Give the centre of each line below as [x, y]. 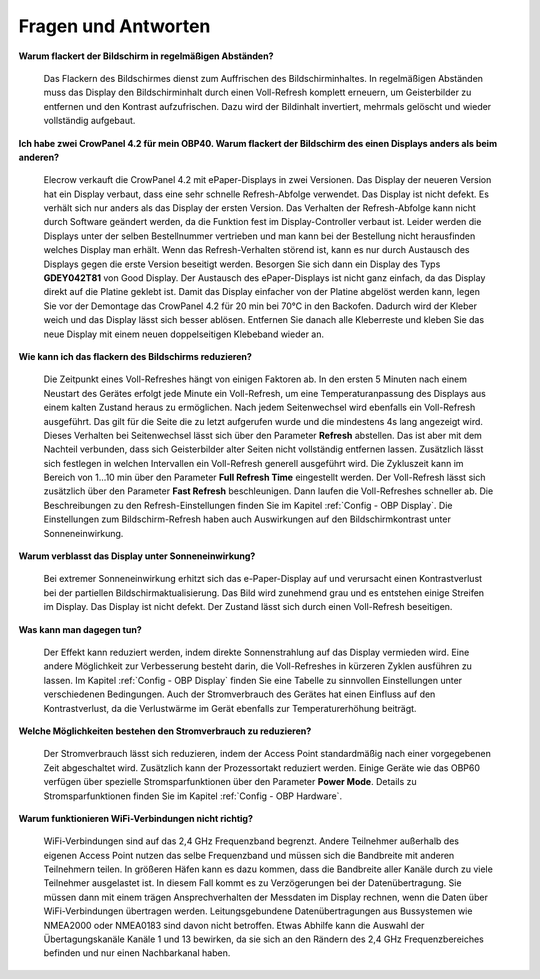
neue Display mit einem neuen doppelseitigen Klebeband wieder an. [184, 334]
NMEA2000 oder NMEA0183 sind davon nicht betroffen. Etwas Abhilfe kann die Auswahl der [234, 925]
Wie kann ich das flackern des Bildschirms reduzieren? [135, 356]
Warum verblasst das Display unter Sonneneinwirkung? [137, 556]
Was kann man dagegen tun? [80, 629]
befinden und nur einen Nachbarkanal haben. [137, 953]
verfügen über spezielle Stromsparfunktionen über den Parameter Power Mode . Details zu [230, 782]
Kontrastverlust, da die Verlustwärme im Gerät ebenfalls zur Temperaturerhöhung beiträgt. [230, 708]
